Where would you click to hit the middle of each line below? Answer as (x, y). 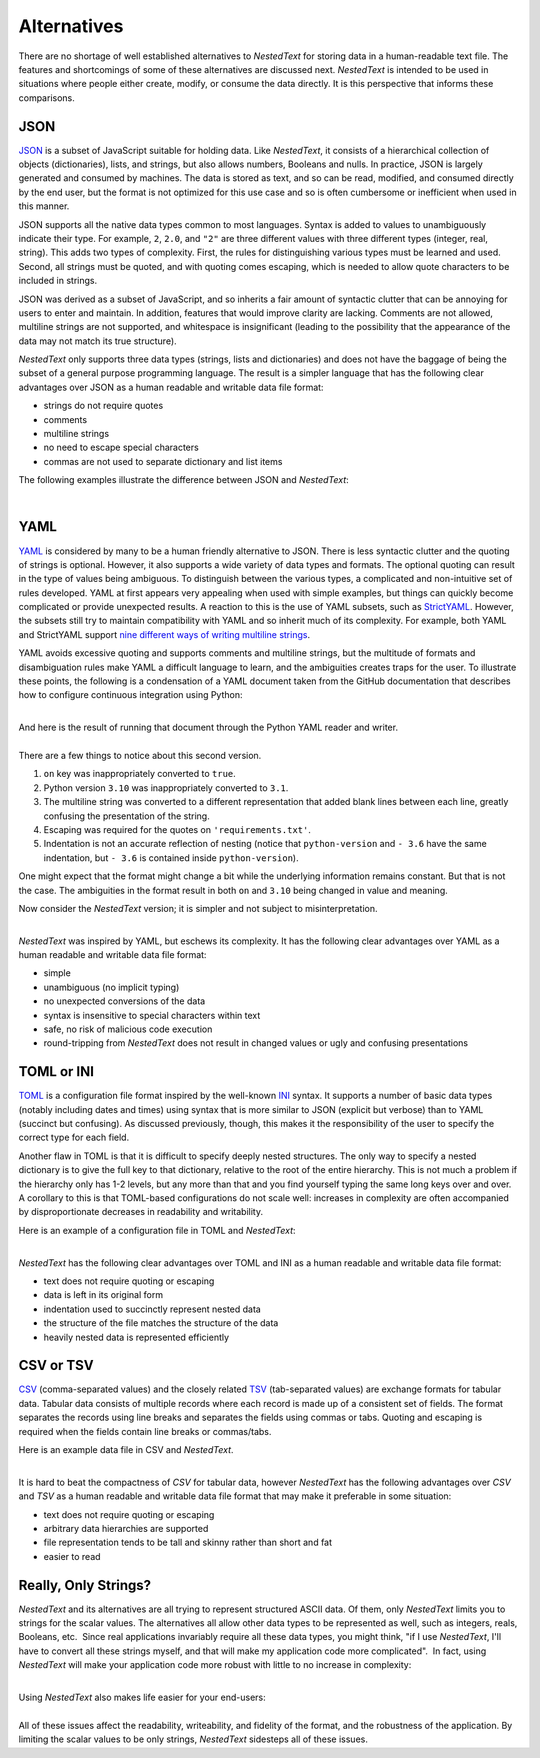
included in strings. (58, 281)
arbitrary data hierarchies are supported (126, 1528)
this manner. (44, 206)
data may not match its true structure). (97, 341)
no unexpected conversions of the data (124, 1001)
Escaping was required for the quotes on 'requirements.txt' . (177, 829)
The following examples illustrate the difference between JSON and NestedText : (183, 480)
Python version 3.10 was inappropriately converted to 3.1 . (166, 787)
